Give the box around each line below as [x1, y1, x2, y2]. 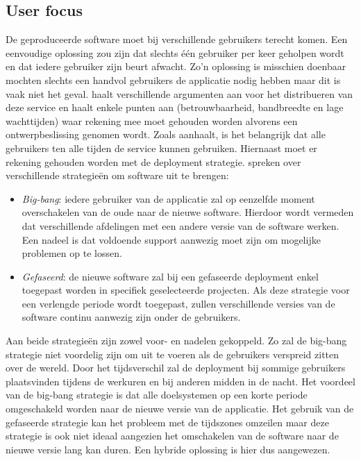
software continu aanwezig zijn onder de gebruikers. [22, 310, 241, 324]
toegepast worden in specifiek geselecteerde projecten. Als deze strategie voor [22, 283, 350, 297]
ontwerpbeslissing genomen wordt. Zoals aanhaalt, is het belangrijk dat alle [6, 127, 326, 142]
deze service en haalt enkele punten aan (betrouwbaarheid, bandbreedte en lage [6, 100, 344, 115]
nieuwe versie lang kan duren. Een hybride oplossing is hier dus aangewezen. [6, 442, 330, 456]
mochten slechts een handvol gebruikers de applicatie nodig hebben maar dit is [6, 72, 341, 87]
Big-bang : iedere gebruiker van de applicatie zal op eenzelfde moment [22, 191, 315, 206]
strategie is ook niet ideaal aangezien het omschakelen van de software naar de [6, 428, 339, 443]
